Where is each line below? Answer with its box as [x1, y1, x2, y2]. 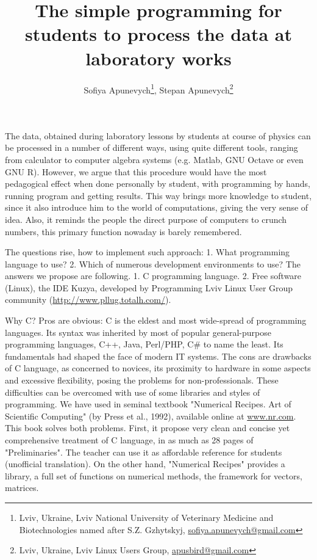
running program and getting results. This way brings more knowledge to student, [5, 189, 312, 202]
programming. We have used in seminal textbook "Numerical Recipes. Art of [5, 398, 291, 410]
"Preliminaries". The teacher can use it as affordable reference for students [5, 445, 282, 458]
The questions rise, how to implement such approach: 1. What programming [5, 245, 290, 258]
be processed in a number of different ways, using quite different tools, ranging [5, 141, 298, 154]
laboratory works [85, 45, 232, 70]
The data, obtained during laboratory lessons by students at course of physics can [5, 129, 311, 142]
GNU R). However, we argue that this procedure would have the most [5, 165, 267, 178]
